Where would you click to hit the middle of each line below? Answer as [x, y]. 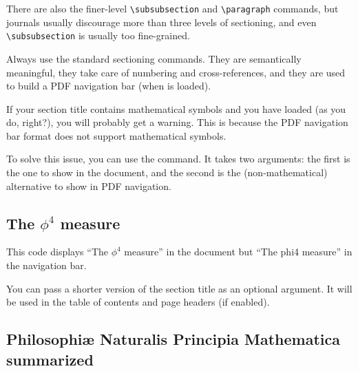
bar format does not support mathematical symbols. [116, 135]
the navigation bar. [46, 265]
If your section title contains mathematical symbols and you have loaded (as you [176, 108]
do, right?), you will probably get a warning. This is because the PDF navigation [177, 122]
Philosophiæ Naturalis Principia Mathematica [173, 339]
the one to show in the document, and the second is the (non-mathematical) [167, 172]
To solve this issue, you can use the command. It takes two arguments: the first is [178, 159]
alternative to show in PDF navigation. [89, 185]
